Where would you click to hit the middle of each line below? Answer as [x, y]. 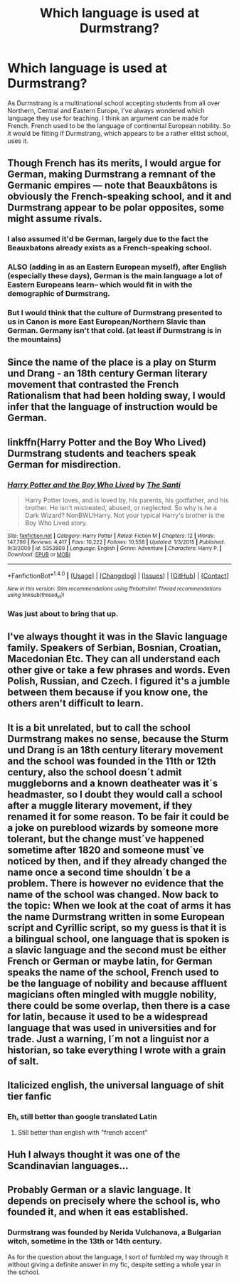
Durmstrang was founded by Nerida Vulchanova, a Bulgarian [115, 1232]
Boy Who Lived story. [56, 523]
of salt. [23, 1061]
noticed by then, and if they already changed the [117, 861]
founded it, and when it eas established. [98, 1212]
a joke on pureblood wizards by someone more [113, 828]
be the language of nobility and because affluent [117, 983]
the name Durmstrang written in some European [116, 917]
